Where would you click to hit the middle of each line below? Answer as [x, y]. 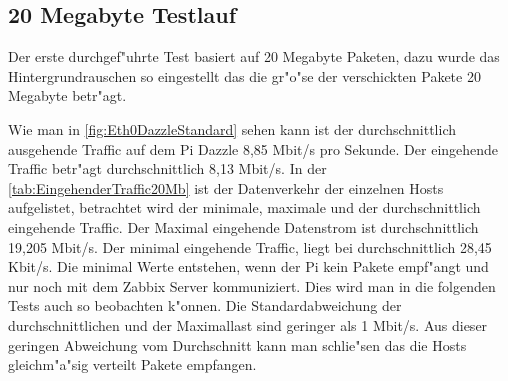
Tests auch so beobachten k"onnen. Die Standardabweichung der [205, 305]
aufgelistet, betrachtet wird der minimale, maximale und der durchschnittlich [244, 207]
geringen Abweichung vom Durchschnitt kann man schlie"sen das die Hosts [237, 344]
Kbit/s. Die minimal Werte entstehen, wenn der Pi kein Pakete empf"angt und [248, 266]
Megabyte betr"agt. [67, 95]
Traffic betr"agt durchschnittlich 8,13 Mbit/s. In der [167, 168]
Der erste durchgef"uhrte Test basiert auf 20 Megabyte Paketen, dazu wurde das [254, 56]
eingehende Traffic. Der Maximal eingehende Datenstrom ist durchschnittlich [243, 226]
